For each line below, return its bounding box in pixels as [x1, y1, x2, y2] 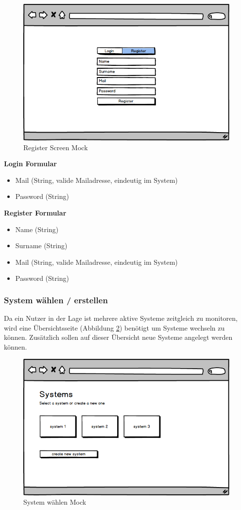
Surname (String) [15, 240, 68, 251]
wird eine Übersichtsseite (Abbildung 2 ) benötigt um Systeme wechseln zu [4, 322, 225, 333]
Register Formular [4, 207, 67, 217]
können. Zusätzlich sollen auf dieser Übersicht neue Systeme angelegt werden [4, 332, 233, 342]
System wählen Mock [23, 497, 86, 507]
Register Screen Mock [23, 142, 88, 152]
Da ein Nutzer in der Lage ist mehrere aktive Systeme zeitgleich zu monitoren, [4, 313, 238, 323]
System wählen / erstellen [4, 294, 108, 306]
